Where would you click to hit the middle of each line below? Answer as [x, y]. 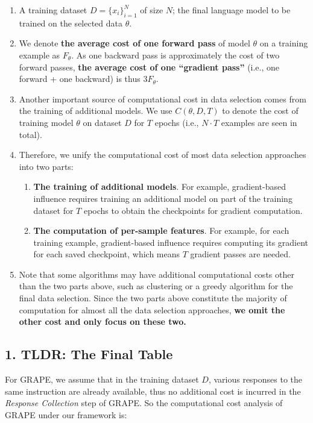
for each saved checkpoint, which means [107, 254]
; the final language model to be [232, 10]
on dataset [102, 122]
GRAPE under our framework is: [66, 414]
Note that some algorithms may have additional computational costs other [156, 274]
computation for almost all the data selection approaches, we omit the [152, 309]
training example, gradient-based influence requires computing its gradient [171, 242]
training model [46, 122]
